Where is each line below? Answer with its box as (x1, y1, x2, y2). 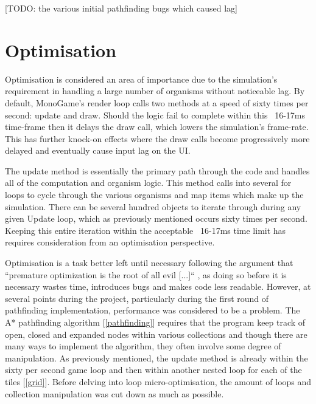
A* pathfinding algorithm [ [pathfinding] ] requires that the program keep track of (5, 316, 306, 328)
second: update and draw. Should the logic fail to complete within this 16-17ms (5, 108, 306, 121)
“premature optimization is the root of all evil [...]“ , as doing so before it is (5, 268, 287, 281)
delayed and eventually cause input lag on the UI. (5, 144, 191, 157)
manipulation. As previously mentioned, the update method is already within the (5, 351, 308, 364)
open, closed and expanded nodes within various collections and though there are (5, 327, 307, 340)
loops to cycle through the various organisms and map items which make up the (5, 188, 304, 201)
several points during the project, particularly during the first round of (5, 292, 269, 304)
